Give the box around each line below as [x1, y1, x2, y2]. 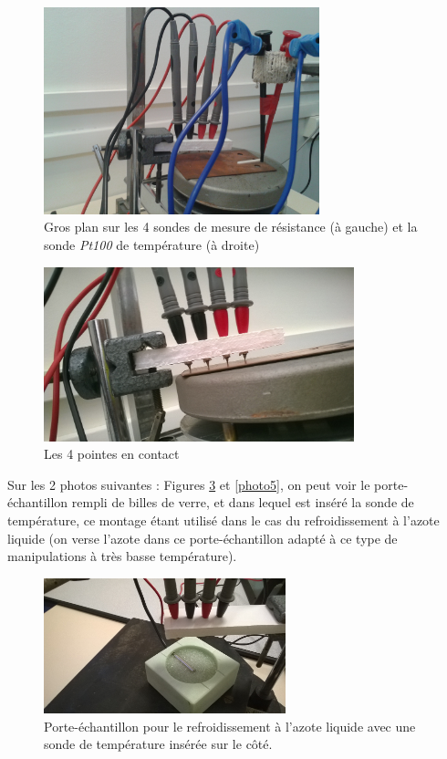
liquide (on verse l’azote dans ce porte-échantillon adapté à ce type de [7, 528, 398, 547]
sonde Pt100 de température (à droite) [44, 234, 260, 254]
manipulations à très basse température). [7, 546, 237, 566]
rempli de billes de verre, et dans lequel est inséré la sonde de [71, 493, 414, 512]
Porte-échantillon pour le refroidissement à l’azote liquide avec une [44, 716, 416, 735]
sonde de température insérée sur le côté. [44, 734, 273, 754]
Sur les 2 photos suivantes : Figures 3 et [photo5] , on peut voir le [7, 474, 370, 494]
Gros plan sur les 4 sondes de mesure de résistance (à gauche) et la [44, 217, 418, 236]
